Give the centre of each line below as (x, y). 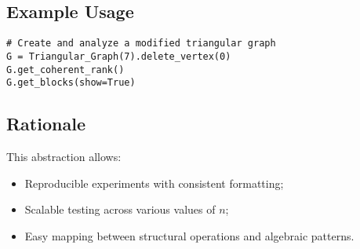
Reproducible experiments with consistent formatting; (154, 183)
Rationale (46, 124)
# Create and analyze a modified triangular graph (141, 44)
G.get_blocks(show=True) (71, 83)
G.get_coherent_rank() (65, 70)
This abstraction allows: (64, 157)
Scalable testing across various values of (120, 209)
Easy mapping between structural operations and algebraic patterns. (189, 235)
